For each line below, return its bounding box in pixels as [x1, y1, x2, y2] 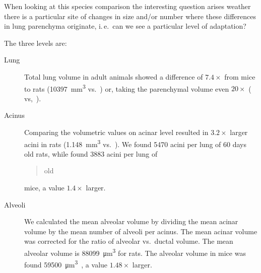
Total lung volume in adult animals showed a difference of [24, 71, 203, 82]
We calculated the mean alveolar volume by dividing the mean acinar [24, 216, 238, 227]
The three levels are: [4, 37, 67, 48]
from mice [224, 71, 255, 82]
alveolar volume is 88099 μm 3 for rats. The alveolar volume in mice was [24, 246, 246, 258]
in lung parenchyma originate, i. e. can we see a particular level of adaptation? [4, 21, 246, 31]
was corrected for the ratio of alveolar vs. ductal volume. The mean [24, 236, 233, 246]
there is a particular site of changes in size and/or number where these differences [4, 11, 256, 21]
